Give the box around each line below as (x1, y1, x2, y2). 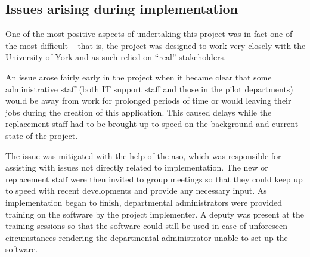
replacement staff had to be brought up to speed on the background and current (5, 117, 299, 130)
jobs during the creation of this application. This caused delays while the (5, 106, 272, 118)
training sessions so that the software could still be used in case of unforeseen (5, 219, 287, 232)
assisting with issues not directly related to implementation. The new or (5, 161, 268, 174)
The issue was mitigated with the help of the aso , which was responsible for (5, 149, 281, 162)
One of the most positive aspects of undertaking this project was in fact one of (5, 27, 293, 40)
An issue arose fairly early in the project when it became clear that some (5, 70, 272, 83)
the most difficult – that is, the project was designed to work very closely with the (5, 39, 306, 51)
